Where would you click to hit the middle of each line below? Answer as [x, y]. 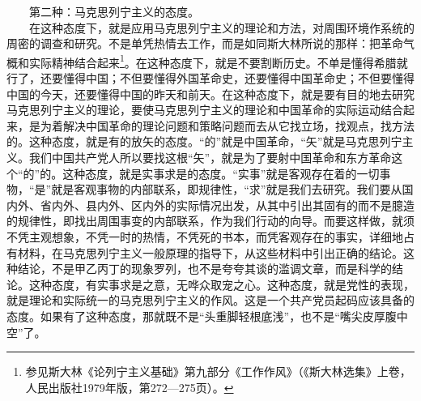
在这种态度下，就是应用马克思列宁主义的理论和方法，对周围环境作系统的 [221, 27]
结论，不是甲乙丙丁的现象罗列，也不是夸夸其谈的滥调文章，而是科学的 [204, 269]
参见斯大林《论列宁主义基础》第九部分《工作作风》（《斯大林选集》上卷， [218, 371]
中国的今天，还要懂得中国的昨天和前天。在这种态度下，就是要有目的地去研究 [210, 94]
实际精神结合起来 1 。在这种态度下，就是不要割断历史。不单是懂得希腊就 [218, 61]
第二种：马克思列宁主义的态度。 [114, 11]
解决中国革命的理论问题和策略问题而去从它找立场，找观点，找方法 [238, 125]
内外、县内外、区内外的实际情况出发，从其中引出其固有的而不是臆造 [233, 205]
